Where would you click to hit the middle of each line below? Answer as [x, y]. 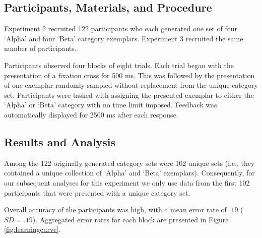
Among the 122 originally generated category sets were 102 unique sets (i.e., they [129, 163]
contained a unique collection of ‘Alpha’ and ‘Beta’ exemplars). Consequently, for [129, 173]
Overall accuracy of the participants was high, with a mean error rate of [115, 210]
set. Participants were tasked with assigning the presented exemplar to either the [129, 95]
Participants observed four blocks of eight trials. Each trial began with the [119, 65]
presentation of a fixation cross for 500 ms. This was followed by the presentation [129, 75]
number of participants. [40, 48]
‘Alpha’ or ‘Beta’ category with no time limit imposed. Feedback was [111, 105]
